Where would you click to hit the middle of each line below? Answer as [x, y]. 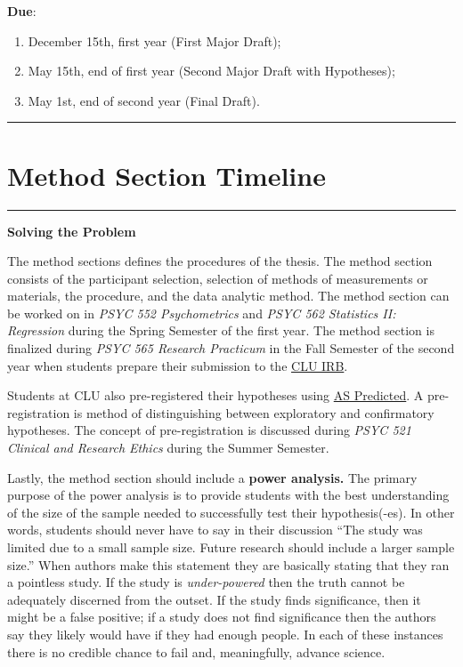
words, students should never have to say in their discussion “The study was [215, 530]
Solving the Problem [72, 231]
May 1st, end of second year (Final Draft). [144, 100]
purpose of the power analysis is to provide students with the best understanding [228, 495]
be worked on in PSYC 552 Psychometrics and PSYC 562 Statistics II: [202, 313]
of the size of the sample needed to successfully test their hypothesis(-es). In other [231, 512]
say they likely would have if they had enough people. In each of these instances [225, 634]
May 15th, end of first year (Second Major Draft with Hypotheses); [211, 71]
